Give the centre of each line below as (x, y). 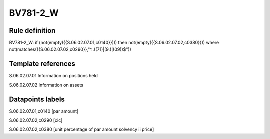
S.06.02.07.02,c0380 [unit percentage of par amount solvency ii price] (82, 129)
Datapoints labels (37, 99)
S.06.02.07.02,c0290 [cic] (36, 120)
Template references (42, 64)
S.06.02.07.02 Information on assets (46, 85)
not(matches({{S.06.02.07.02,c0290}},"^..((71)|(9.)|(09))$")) (70, 49)
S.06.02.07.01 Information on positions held (54, 76)
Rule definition (32, 31)
